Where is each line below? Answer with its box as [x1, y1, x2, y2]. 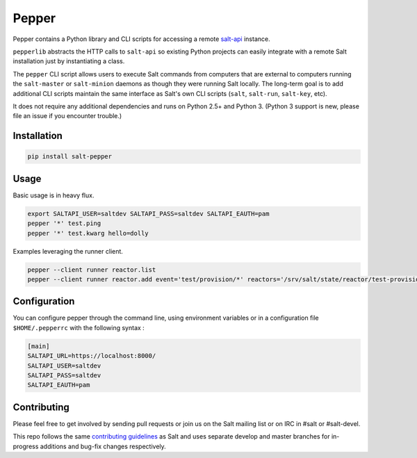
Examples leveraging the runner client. [13, 247, 123, 255]
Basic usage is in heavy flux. [13, 191, 95, 199]
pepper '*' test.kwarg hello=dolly [27, 229, 149, 237]
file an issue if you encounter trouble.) [13, 112, 122, 120]
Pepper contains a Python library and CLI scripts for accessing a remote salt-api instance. [13, 35, 270, 43]
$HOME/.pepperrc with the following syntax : [13, 323, 145, 332]
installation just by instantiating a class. [13, 57, 125, 65]
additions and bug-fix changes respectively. [40, 442, 166, 450]
